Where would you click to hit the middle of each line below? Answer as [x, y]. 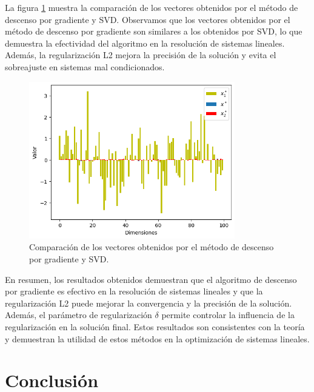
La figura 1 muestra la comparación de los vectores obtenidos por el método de [152, 7]
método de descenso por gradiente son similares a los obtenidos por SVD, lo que [154, 31]
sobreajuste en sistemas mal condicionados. [85, 66]
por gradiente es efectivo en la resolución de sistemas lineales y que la [134, 291]
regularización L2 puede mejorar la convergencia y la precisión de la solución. [149, 303]
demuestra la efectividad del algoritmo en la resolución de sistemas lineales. [145, 43]
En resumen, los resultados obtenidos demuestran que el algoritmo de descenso [151, 279]
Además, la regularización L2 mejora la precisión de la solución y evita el [141, 55]
